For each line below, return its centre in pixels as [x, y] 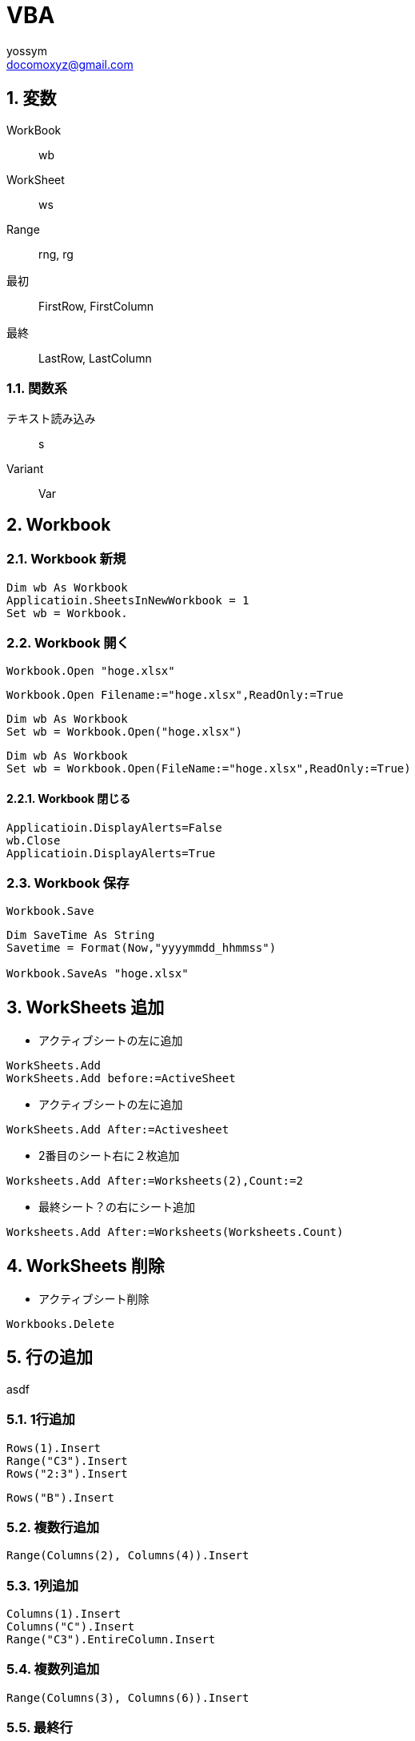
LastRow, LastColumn [95, 358]
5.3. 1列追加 [43, 1585]
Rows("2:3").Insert [67, 1473]
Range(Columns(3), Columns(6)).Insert [128, 1697]
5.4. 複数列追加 [53, 1669]
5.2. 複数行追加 [53, 1527]
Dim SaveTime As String [81, 935]
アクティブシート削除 [94, 1298]
